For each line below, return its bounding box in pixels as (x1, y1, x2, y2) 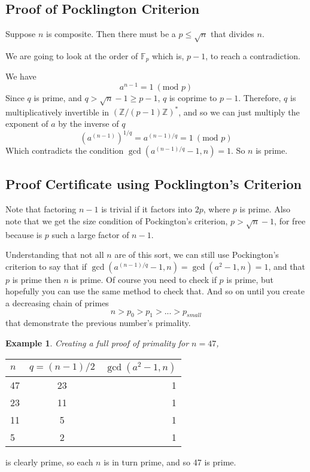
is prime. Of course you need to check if (71, 273, 217, 285)
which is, (152, 49, 184, 62)
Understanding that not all (5, 248, 104, 261)
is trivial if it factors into (101, 203, 193, 215)
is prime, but (226, 273, 273, 285)
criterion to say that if (5, 260, 87, 272)
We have (5, 70, 37, 83)
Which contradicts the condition (5, 144, 124, 157)
